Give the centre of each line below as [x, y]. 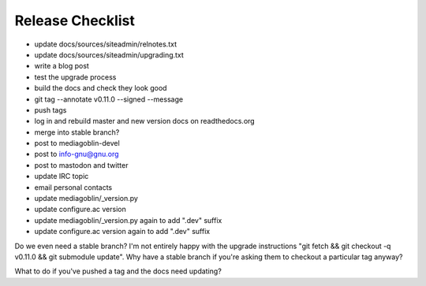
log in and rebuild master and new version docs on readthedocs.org [145, 121]
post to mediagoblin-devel [77, 143]
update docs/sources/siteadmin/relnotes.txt [106, 44]
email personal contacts [73, 187]
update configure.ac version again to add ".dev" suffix [122, 232]
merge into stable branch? [77, 132]
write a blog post [62, 66]
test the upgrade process [75, 77]
